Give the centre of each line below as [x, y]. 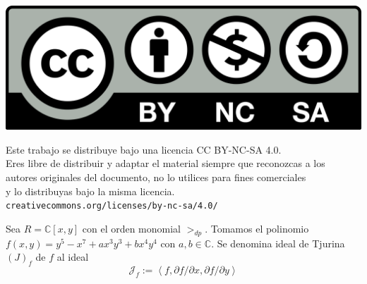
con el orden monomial [132, 228]
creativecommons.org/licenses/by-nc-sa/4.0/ [112, 206]
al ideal [73, 257]
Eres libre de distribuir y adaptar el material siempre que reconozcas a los [166, 163]
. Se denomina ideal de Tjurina [278, 243]
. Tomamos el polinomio [257, 228]
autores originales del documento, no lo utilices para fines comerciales [156, 177]
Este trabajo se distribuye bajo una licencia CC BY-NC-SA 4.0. [144, 149]
